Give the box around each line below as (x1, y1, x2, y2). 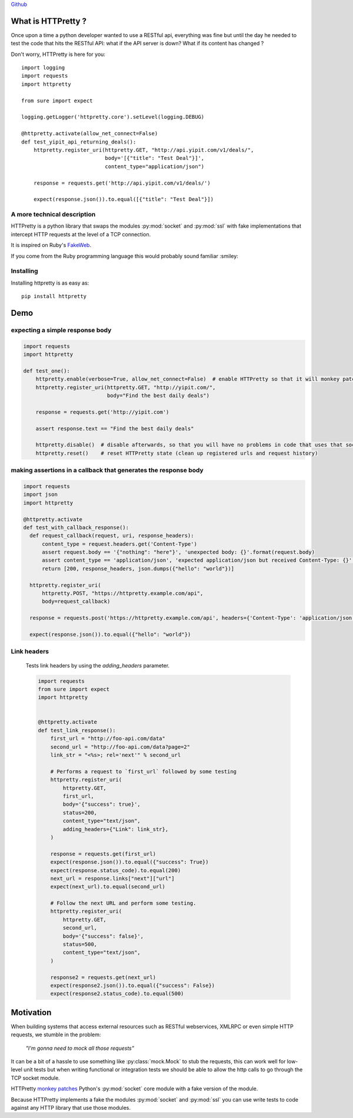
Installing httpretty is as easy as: (11, 279, 89, 286)
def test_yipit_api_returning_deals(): (21, 138, 136, 145)
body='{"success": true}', (62, 801, 141, 808)
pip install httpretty (21, 293, 87, 300)
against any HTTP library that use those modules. (11, 1104, 131, 1111)
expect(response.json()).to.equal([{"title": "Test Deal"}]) (33, 196, 214, 203)
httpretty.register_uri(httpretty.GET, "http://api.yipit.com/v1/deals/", (33, 146, 254, 153)
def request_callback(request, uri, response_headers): (29, 532, 194, 539)
